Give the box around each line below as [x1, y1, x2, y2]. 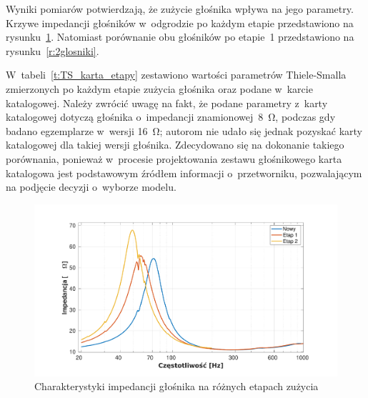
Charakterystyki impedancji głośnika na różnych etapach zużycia [34, 379, 319, 394]
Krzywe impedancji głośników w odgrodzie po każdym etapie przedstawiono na [6, 15, 354, 30]
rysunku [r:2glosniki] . [6, 43, 99, 58]
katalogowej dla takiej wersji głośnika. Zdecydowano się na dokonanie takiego [6, 137, 344, 152]
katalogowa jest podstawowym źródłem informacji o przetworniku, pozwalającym [6, 165, 362, 180]
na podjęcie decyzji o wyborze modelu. [6, 179, 176, 194]
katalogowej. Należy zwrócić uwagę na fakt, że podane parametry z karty [6, 95, 328, 110]
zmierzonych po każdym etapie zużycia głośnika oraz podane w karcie [6, 81, 313, 96]
